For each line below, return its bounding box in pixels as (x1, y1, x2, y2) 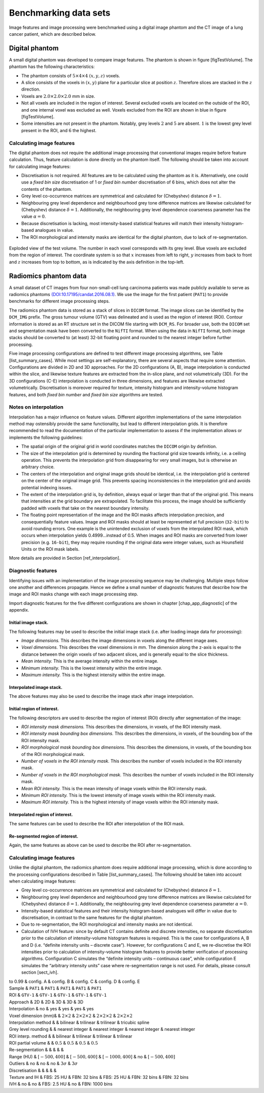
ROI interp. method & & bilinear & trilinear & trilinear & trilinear (9, 1033, 132, 1039)
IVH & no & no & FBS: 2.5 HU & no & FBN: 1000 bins (9, 1081, 112, 1087)
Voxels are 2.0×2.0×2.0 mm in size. (21, 93, 95, 99)
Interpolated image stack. (9, 684, 63, 690)
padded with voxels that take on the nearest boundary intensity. (21, 505, 150, 511)
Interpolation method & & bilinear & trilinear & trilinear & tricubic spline (9, 1019, 150, 1025)
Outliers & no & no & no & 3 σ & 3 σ (9, 1061, 78, 1067)
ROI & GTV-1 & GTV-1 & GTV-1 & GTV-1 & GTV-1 (9, 992, 107, 998)
